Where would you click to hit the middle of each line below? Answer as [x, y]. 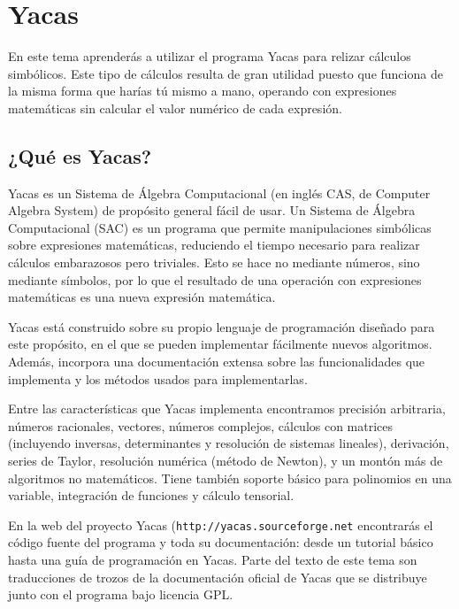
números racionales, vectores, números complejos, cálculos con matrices [201, 425]
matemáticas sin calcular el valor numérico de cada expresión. [175, 108]
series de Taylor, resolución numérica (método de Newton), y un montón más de [226, 461]
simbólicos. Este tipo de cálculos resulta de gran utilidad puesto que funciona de [226, 73]
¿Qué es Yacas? [80, 155]
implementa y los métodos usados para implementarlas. [158, 378]
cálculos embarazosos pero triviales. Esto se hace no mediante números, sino [214, 262]
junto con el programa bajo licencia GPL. [121, 594]
